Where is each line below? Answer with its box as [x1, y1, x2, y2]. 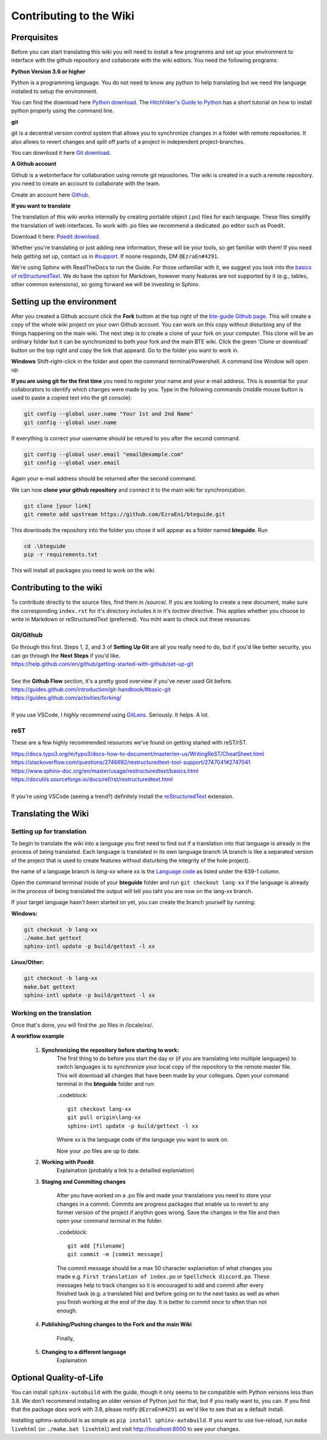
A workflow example [11, 1032, 65, 1040]
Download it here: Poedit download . [11, 233, 101, 240]
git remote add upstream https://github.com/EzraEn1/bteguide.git [24, 510, 225, 518]
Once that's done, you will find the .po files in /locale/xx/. [11, 1021, 154, 1029]
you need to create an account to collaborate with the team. [11, 180, 160, 188]
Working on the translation [11, 1009, 92, 1017]
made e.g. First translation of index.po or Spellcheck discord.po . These [56, 1273, 269, 1280]
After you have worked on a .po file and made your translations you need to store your [56, 1192, 272, 1199]
